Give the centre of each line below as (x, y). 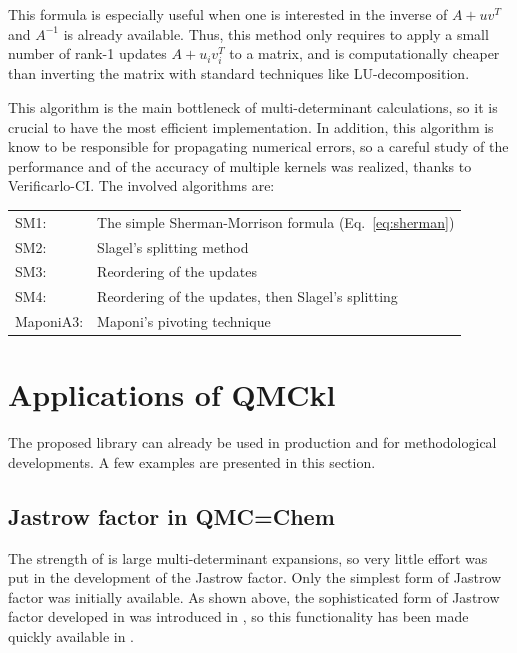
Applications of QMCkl (172, 394)
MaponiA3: (49, 321)
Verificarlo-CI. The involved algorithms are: (141, 185)
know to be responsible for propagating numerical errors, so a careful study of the (258, 146)
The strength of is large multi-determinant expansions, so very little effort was (248, 557)
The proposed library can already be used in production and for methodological (252, 442)
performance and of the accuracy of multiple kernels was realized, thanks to (240, 165)
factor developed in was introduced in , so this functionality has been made (238, 616)
